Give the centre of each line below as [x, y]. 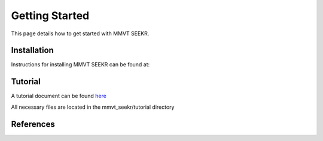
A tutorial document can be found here [59, 96]
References [33, 124]
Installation [32, 50]
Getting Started [50, 16]
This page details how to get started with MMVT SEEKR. [80, 33]
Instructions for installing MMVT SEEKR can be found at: [80, 65]
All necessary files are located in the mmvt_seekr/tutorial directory [93, 107]
